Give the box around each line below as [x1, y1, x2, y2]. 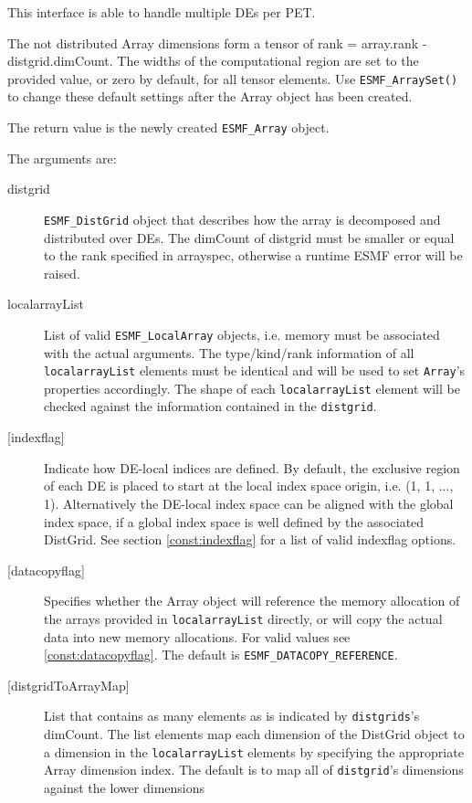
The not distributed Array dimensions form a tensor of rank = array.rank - [7, 33, 427, 52]
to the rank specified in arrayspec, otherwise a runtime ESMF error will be [44, 246, 463, 265]
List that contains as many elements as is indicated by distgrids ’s [44, 706, 420, 725]
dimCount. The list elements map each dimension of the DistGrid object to [44, 724, 465, 744]
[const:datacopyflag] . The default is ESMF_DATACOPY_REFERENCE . [44, 645, 398, 664]
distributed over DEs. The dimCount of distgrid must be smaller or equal [44, 227, 455, 247]
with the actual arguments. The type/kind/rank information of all [44, 343, 414, 362]
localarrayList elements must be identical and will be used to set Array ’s [44, 361, 466, 380]
